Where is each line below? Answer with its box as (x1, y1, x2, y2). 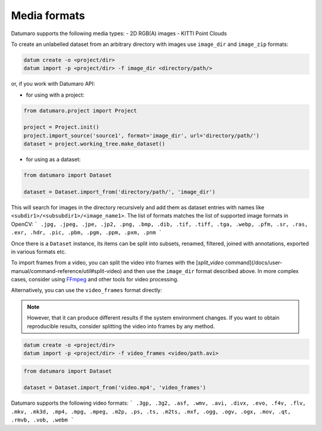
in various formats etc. (11, 248, 67, 255)
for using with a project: (26, 91, 85, 98)
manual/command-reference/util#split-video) (11, 267, 122, 274)
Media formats (11, 9, 85, 22)
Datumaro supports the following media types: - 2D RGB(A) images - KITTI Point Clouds (11, 30, 227, 37)
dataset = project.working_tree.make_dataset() (23, 141, 165, 147)
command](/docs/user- (224, 259, 283, 266)
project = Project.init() (23, 124, 100, 131)
